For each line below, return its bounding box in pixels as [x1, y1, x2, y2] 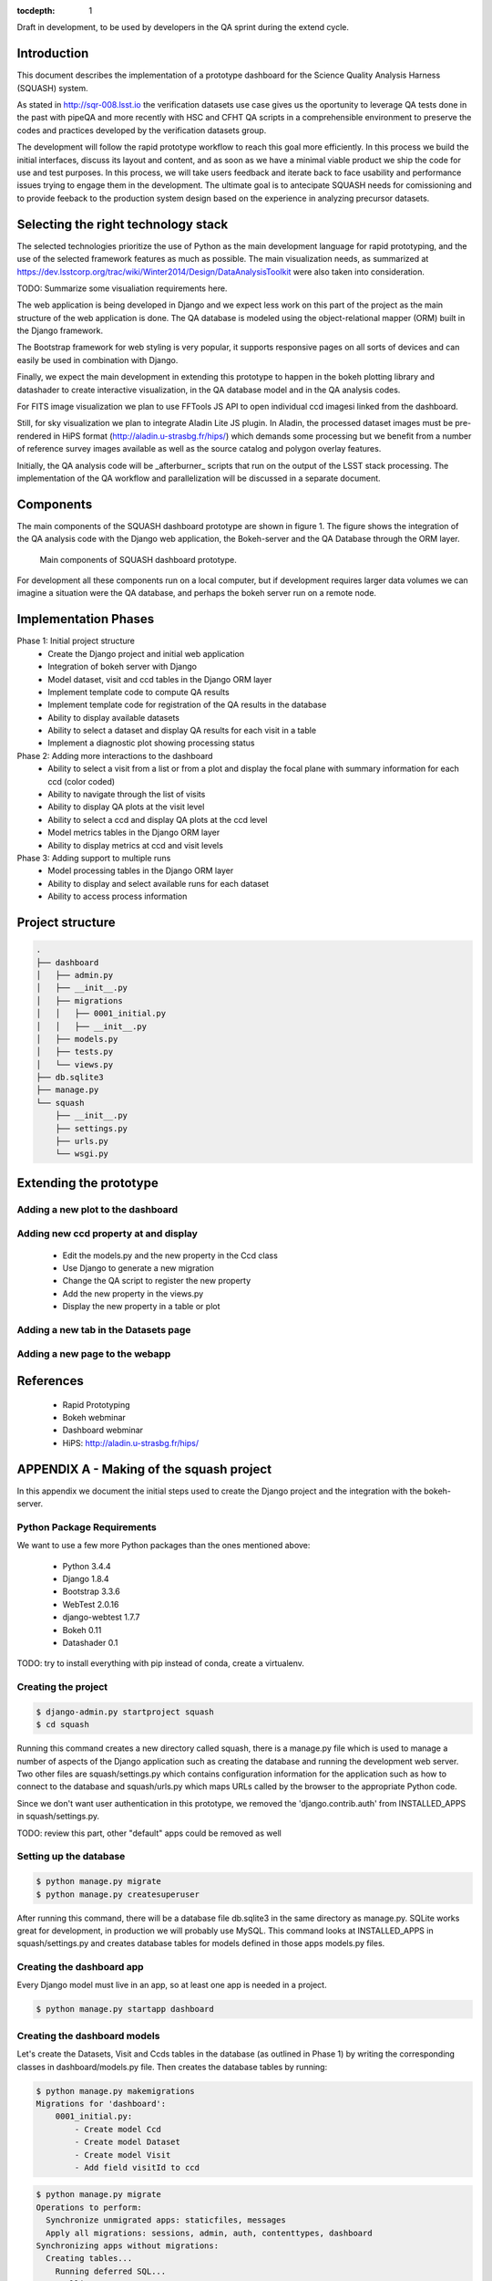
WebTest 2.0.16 [62, 1599, 119, 1609]
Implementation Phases [16, 611, 155, 627]
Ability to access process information [47, 891, 188, 902]
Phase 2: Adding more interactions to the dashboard [16, 750, 213, 761]
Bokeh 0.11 [62, 1624, 102, 1635]
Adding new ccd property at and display [16, 1227, 198, 1240]
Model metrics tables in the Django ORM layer [47, 827, 220, 838]
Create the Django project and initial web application [47, 648, 245, 659]
